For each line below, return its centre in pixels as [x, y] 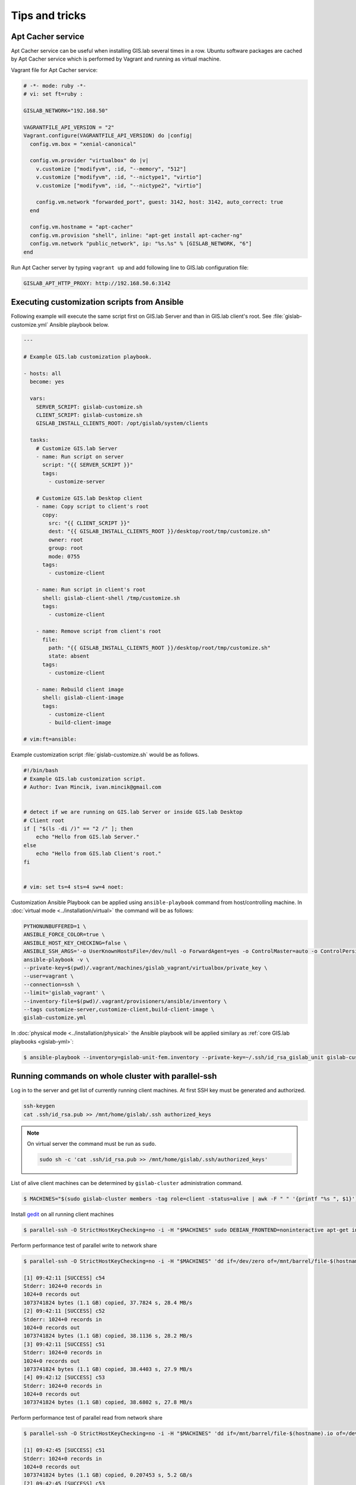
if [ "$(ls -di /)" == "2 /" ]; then [78, 828]
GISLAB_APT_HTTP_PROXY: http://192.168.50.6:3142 [97, 283]
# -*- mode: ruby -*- [55, 86]
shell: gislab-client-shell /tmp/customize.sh [111, 598]
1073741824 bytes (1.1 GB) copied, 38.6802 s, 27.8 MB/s [108, 1402]
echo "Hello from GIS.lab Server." [88, 837]
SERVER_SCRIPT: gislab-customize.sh [89, 407]
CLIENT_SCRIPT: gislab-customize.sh [89, 415]
